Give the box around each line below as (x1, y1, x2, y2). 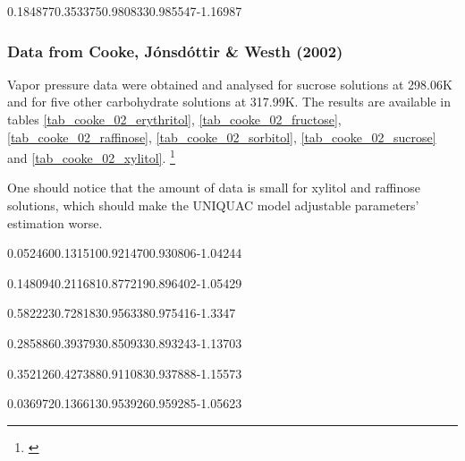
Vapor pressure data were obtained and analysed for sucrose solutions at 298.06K (7, 74, 452, 93)
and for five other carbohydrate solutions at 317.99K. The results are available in (7, 92, 452, 111)
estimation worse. (7, 213, 103, 232)
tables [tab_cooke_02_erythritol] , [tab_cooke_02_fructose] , (7, 110, 342, 128)
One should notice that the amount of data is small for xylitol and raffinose (7, 178, 421, 197)
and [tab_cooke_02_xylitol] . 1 (7, 146, 175, 166)
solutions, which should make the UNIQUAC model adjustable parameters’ (7, 196, 419, 215)
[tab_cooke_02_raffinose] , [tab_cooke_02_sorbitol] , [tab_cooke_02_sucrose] (7, 127, 436, 146)
